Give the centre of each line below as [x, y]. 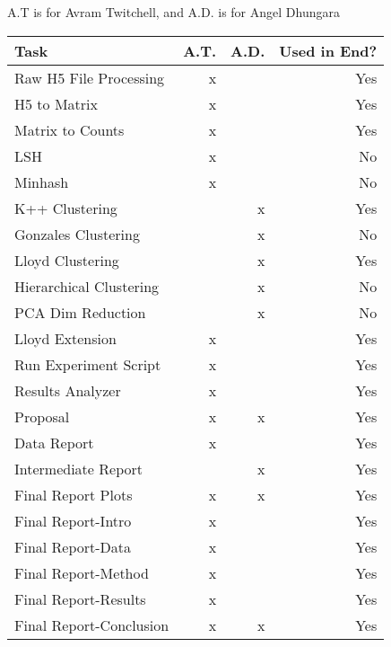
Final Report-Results [80, 598]
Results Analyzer [68, 390]
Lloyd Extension [65, 338]
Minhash [42, 182]
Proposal [42, 416]
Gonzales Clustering [77, 234]
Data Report [54, 442]
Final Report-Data [73, 546]
